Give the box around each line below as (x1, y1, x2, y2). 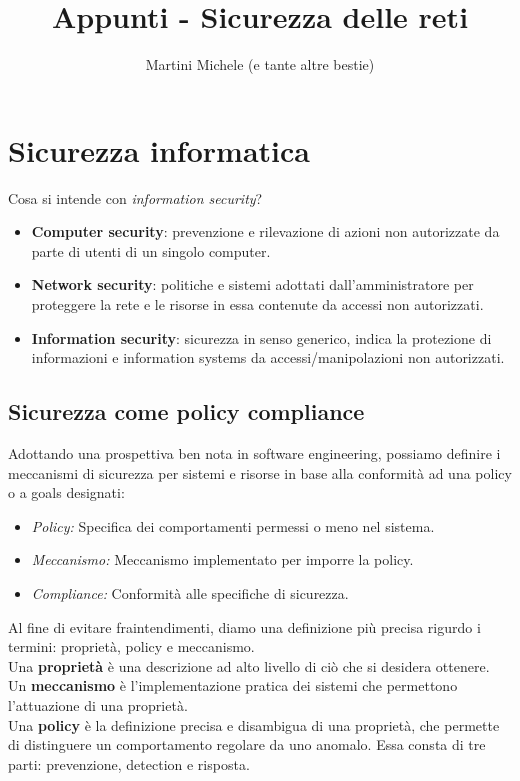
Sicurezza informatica (8, 129, 310, 170)
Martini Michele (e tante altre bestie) (145, 54, 375, 75)
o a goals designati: (8, 482, 125, 503)
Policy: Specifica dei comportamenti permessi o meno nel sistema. (31, 515, 435, 536)
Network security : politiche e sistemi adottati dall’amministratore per (31, 274, 474, 295)
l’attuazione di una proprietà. (8, 694, 188, 715)
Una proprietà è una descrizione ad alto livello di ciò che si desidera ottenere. (8, 655, 490, 676)
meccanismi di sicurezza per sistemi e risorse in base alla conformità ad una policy (8, 462, 512, 483)
